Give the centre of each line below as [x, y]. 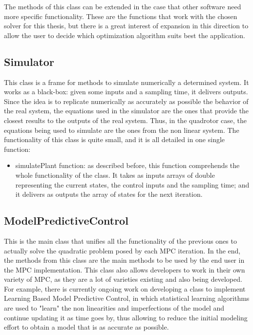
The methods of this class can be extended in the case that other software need [123, 6]
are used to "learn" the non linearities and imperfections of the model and [114, 308]
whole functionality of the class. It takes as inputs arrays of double [115, 175]
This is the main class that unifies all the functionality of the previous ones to [120, 241]
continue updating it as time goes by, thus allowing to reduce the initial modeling [126, 317]
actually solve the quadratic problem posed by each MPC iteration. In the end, [122, 250]
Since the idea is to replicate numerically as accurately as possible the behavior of [126, 101]
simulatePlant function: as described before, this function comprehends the [127, 165]
